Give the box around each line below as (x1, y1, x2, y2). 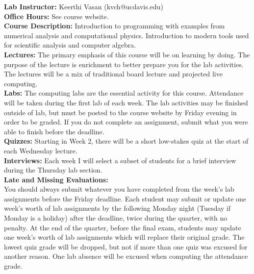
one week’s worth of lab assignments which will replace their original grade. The (4, 232, 245, 242)
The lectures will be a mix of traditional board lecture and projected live (4, 69, 223, 79)
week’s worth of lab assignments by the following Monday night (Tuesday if (4, 203, 231, 213)
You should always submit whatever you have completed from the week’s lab (4, 184, 234, 194)
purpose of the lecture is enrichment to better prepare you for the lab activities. (4, 59, 244, 69)
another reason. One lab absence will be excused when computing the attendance (4, 251, 248, 261)
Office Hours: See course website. (4, 11, 109, 21)
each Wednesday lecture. (4, 145, 77, 155)
